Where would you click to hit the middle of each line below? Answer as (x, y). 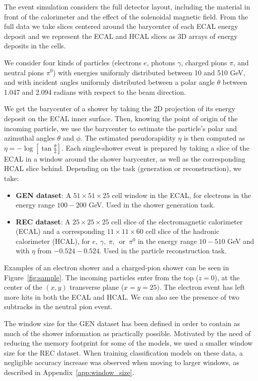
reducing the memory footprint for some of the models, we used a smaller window (129, 343)
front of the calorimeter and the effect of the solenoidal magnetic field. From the (126, 16)
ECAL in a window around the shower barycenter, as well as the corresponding (125, 158)
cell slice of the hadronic (182, 231)
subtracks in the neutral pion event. (58, 306)
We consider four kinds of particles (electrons (73, 62)
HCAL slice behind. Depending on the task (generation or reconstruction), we (123, 168)
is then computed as (214, 138)
